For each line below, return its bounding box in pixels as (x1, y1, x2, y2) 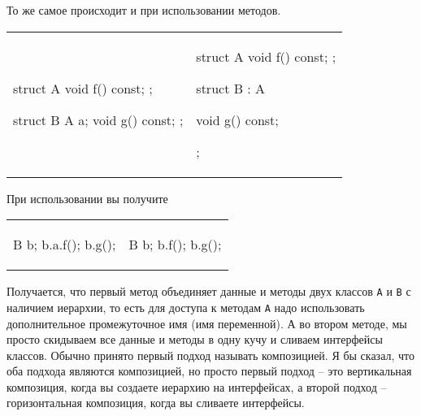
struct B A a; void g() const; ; (13, 110, 184, 129)
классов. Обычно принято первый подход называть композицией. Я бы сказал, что (7, 346, 414, 363)
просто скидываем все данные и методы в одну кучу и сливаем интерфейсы (7, 331, 383, 348)
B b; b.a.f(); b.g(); (13, 235, 116, 254)
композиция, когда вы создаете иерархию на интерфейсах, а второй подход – (7, 378, 387, 395)
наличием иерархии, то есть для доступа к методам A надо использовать (7, 298, 365, 315)
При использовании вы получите (7, 189, 168, 206)
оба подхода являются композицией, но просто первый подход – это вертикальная (7, 362, 412, 379)
